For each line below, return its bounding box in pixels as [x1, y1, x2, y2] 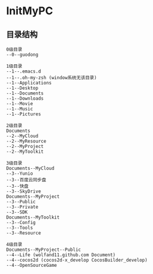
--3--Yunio [6, 171, 33, 177]
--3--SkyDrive [6, 188, 42, 194]
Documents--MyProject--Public [6, 247, 82, 253]
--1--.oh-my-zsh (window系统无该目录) [6, 75, 97, 81]
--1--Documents [6, 90, 44, 96]
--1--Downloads [6, 96, 44, 102]
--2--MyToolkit [6, 149, 44, 155]
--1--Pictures [6, 111, 42, 117]
